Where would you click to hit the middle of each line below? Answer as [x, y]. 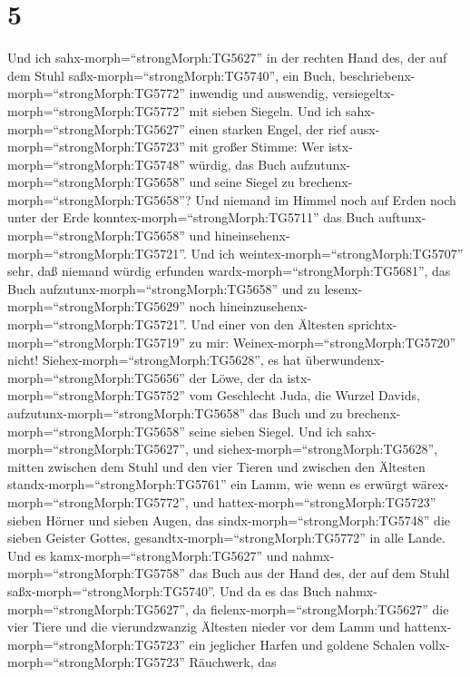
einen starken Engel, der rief [268, 128]
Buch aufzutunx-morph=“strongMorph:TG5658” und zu [164, 288]
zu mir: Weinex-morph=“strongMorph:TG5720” [323, 342]
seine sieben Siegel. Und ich [266, 431]
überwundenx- [345, 360]
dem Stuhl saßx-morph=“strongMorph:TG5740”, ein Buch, [171, 75]
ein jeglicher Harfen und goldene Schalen [302, 644]
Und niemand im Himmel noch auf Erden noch [326, 199]
